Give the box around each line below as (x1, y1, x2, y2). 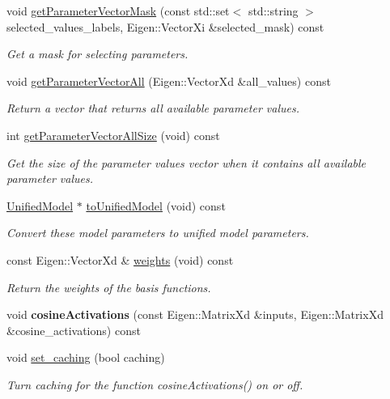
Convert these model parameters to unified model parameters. (6, 224, 309, 241)
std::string (248, 2, 299, 19)
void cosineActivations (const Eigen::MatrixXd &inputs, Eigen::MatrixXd (6, 306, 384, 323)
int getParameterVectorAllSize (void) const (6, 126, 220, 143)
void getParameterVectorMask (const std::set (6, 2, 230, 19)
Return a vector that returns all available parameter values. (6, 100, 299, 117)
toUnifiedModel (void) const (86, 197, 226, 214)
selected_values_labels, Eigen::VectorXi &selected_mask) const (6, 18, 324, 35)
